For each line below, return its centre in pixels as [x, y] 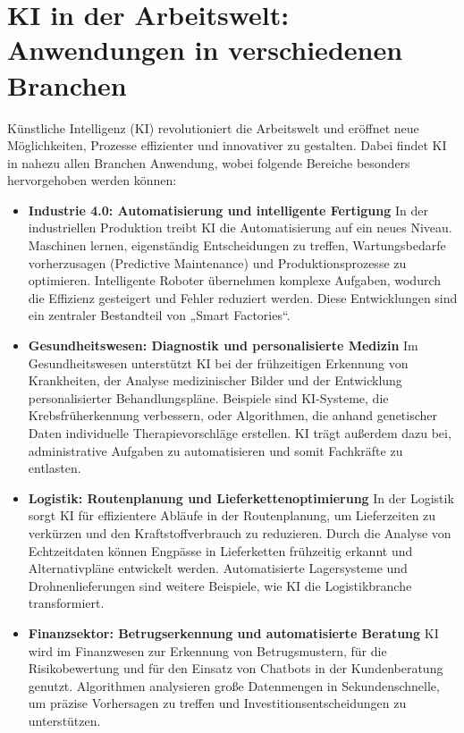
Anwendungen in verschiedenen [205, 50]
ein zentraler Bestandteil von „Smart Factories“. [159, 315]
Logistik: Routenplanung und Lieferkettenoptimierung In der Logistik [241, 497]
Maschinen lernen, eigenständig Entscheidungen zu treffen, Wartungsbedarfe [237, 245]
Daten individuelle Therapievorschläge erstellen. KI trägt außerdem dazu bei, [240, 433]
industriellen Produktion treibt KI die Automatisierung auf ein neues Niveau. [240, 227]
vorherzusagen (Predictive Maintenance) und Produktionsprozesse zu [217, 262]
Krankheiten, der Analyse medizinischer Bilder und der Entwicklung [215, 380]
